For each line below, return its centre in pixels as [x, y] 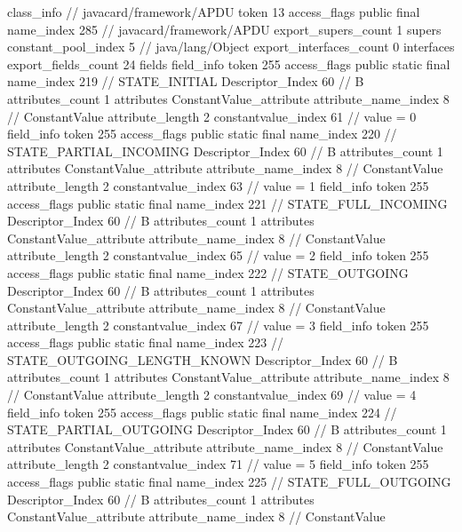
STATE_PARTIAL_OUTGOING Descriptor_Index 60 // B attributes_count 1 [227, 429]
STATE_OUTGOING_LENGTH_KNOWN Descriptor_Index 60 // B [203, 359]
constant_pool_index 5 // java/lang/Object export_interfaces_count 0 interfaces [231, 47]
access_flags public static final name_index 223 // [146, 342]
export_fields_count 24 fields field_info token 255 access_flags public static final [229, 64]
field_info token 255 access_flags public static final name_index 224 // [202, 412]
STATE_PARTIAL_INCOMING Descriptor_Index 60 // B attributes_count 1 [225, 151]
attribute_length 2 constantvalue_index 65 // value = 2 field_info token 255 [218, 255]
